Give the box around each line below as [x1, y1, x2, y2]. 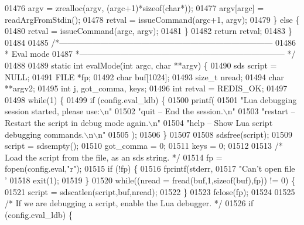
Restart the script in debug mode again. [5, 116, 149, 128]
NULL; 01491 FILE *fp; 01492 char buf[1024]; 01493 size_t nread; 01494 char [5, 70, 284, 83]
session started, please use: [5, 105, 100, 117]
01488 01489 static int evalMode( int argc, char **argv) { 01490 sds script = [5, 59, 277, 71]
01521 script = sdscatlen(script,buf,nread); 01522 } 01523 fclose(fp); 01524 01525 [5, 185, 295, 197]
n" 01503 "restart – [227, 105, 295, 117]
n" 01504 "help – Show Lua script [153, 116, 273, 128]
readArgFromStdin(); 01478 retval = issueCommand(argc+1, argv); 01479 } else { [5, 13, 300, 25]
